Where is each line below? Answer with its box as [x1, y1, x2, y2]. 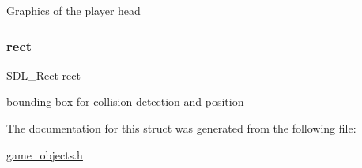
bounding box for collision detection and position [6, 93, 244, 110]
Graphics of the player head [6, 2, 141, 18]
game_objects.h [6, 146, 83, 162]
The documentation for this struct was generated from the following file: [6, 120, 356, 136]
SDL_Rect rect [6, 66, 81, 83]
